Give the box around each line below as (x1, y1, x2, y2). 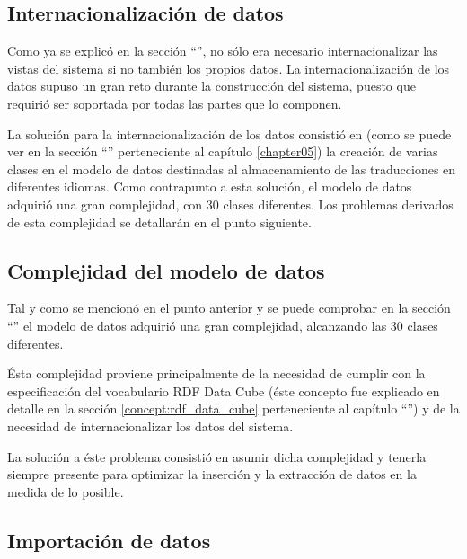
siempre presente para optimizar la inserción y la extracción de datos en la (7, 465, 417, 484)
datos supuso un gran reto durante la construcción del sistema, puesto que (7, 76, 416, 95)
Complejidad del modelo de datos (7, 256, 325, 284)
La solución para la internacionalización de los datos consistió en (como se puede (7, 124, 452, 143)
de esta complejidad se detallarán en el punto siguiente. (7, 212, 312, 231)
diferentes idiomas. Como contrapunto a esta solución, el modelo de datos (7, 177, 412, 196)
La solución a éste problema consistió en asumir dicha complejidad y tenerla (7, 447, 427, 466)
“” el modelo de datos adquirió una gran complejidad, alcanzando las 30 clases (7, 315, 438, 334)
